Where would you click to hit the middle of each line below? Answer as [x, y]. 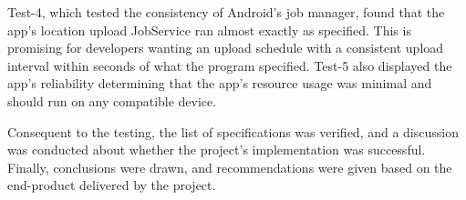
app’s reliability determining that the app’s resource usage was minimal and [220, 83]
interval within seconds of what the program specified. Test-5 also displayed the [230, 65]
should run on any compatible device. [112, 100]
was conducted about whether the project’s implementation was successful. [217, 150]
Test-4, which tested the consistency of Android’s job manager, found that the [226, 12]
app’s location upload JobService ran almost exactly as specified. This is [209, 30]
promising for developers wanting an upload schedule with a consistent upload [226, 48]
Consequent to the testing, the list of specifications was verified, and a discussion [233, 131]
